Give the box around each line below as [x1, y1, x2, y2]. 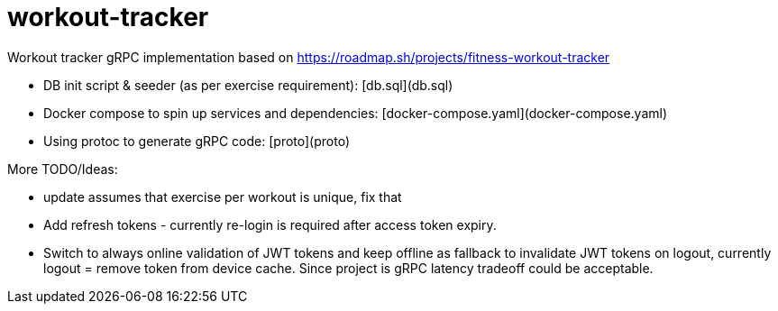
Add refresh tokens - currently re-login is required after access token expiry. [43, 216, 497, 233]
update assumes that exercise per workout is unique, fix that [43, 188, 402, 205]
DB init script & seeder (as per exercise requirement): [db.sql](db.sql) [43, 77, 453, 93]
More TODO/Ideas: [7, 160, 118, 177]
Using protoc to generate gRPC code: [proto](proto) [43, 133, 350, 149]
